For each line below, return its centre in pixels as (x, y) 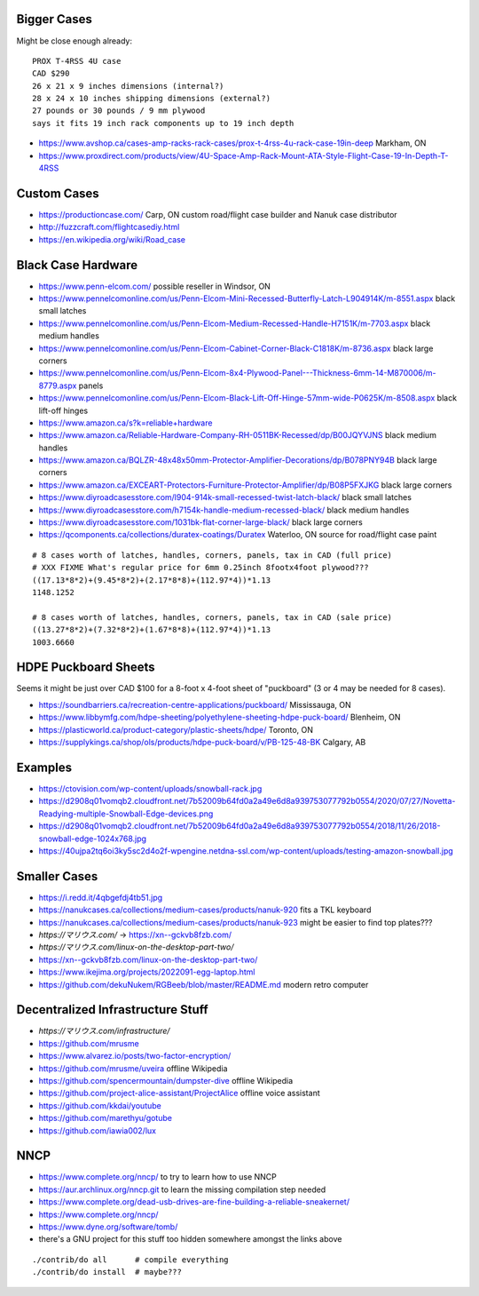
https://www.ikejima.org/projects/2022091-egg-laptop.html (147, 972)
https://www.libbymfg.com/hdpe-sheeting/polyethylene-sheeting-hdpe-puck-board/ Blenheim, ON (220, 717)
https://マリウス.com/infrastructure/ (104, 1031)
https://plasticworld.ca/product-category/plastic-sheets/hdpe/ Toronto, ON (176, 729)
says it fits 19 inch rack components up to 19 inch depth (163, 123)
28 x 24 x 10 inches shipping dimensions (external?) (151, 99)
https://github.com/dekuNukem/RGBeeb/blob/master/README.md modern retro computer (204, 984)
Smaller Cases (57, 876)
